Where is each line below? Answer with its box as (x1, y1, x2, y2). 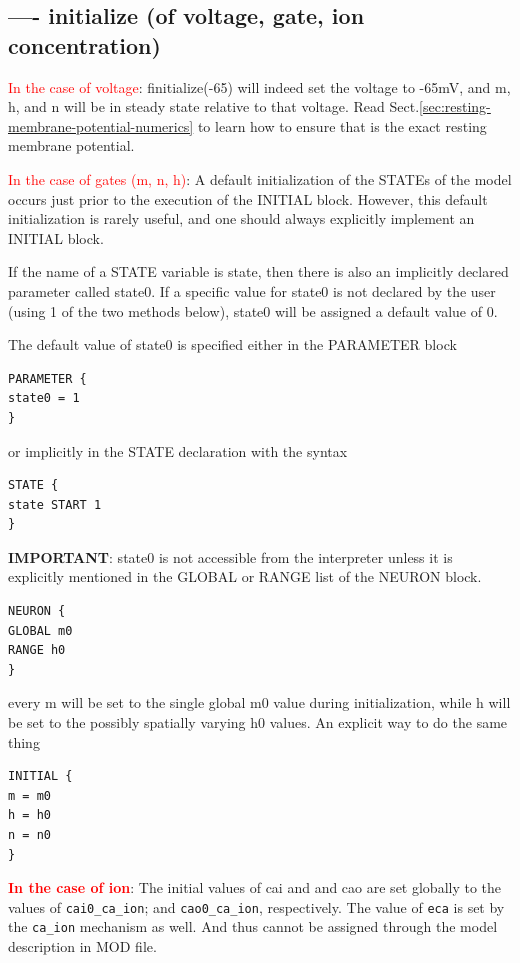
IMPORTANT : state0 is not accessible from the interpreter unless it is (8, 546, 453, 567)
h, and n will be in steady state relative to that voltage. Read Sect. (8, 96, 420, 117)
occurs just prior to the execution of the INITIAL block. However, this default (8, 188, 488, 209)
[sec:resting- (419, 96, 491, 117)
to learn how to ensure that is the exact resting (197, 115, 487, 136)
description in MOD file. (8, 936, 157, 957)
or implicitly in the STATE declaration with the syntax (8, 440, 348, 461)
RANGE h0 (8, 643, 66, 658)
